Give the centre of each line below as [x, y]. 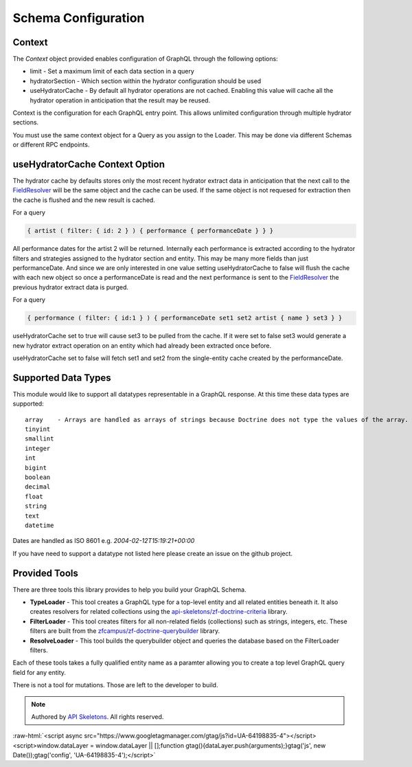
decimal [38, 487]
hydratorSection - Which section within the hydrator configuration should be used [146, 81]
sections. [26, 122]
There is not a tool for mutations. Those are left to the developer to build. [115, 685]
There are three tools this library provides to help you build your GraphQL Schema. [129, 589]
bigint [36, 468]
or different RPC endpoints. [51, 145]
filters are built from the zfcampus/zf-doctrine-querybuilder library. [125, 631]
